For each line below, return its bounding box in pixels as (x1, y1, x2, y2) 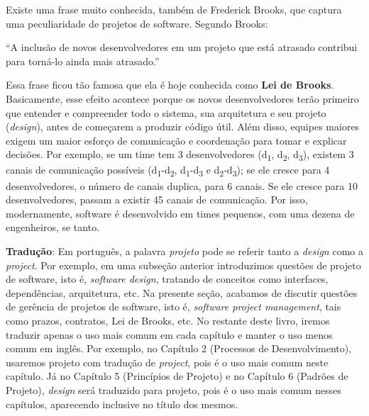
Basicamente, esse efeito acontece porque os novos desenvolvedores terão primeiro (6, 91, 359, 106)
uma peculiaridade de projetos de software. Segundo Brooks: (6, 16, 268, 30)
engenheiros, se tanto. (6, 220, 100, 235)
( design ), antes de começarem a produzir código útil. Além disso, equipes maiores (6, 119, 360, 134)
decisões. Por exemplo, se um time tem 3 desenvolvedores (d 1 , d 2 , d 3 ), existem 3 (6, 147, 354, 164)
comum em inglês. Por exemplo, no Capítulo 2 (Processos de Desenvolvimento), (6, 341, 352, 356)
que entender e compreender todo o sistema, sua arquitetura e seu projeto (6, 105, 326, 120)
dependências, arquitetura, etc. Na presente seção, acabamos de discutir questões (6, 285, 358, 300)
